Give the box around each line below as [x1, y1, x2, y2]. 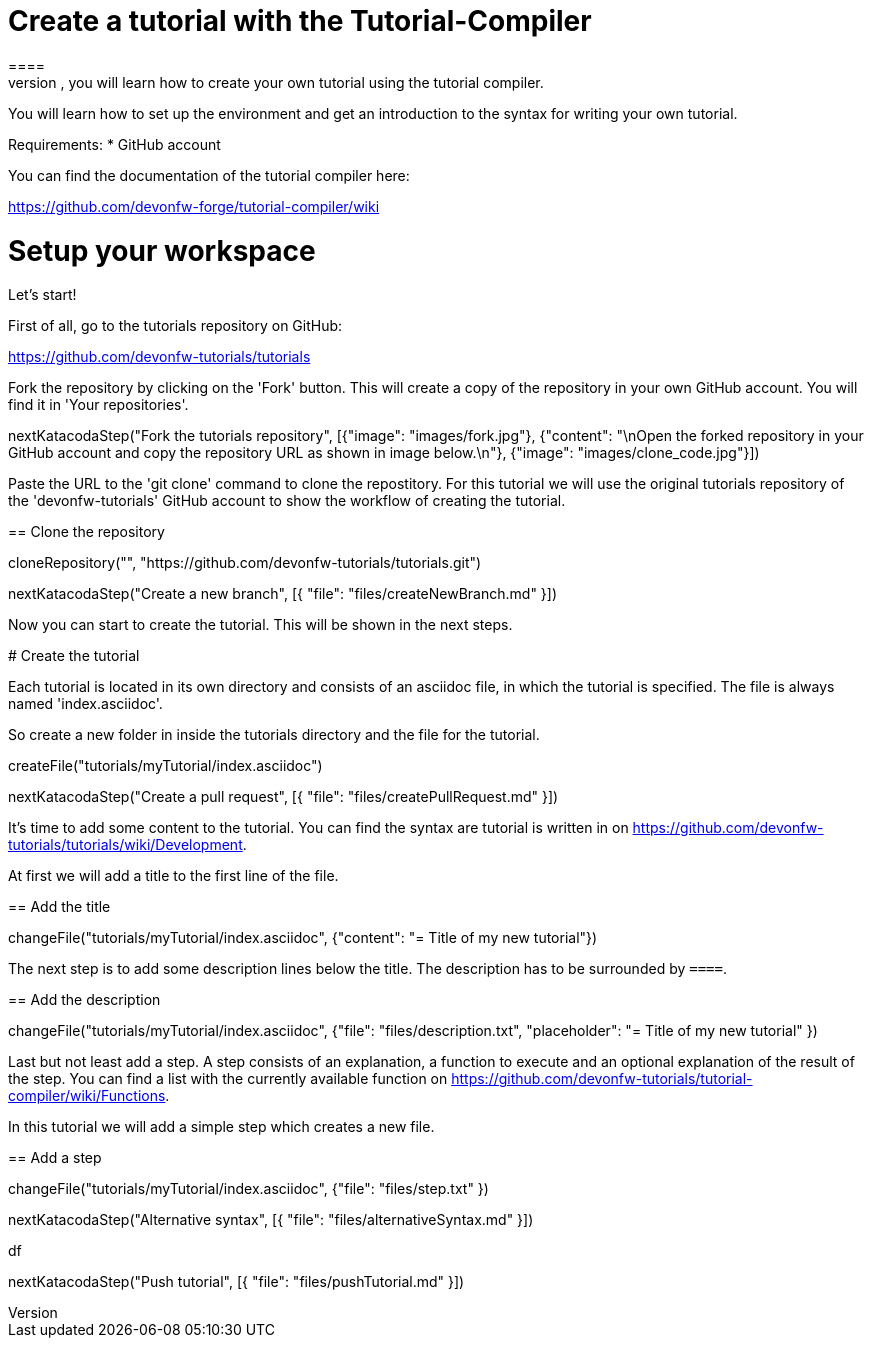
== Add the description [8, 991, 161, 1009]
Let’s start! [8, 286, 77, 304]
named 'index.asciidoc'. [8, 695, 163, 713]
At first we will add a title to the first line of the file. [8, 867, 339, 885]
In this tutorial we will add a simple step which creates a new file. [8, 1118, 435, 1136]
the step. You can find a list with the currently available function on [8, 1070, 448, 1088]
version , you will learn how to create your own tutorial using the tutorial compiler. [8, 73, 544, 91]
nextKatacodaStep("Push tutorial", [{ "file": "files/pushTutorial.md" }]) [8, 1273, 465, 1291]
